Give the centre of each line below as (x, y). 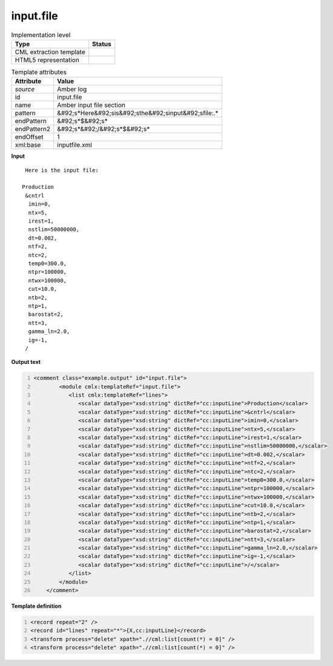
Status (101, 44)
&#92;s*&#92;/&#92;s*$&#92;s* (104, 129)
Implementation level (41, 35)
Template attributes (39, 72)
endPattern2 (33, 129)
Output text (26, 362)
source (25, 89)
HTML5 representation (47, 59)
